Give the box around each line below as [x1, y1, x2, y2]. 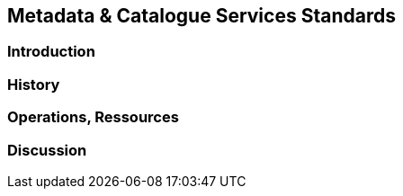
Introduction [7, 42, 95, 61]
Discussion [7, 140, 87, 159]
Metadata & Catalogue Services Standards [7, 4, 396, 27]
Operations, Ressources [7, 108, 179, 127]
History [7, 75, 60, 94]
